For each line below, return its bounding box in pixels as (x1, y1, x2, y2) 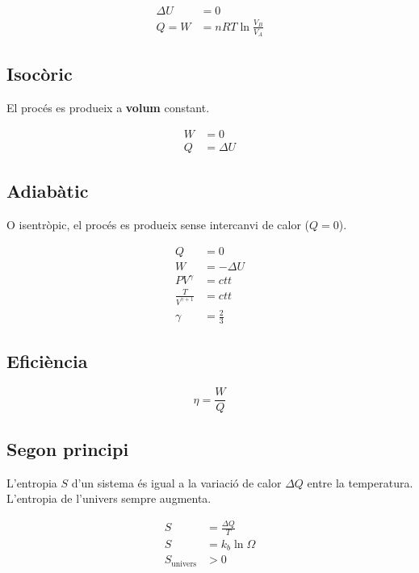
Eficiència (6, 349, 88, 374)
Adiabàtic (6, 178, 89, 203)
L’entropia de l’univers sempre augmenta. (6, 490, 212, 507)
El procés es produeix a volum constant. (6, 99, 210, 116)
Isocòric (6, 61, 73, 86)
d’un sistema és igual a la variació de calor (71, 474, 282, 491)
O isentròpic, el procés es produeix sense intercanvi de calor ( (6, 216, 310, 233)
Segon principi (6, 436, 129, 461)
